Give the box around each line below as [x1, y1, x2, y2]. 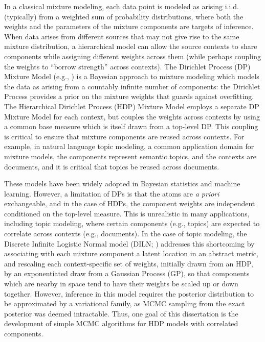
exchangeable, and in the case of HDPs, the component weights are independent [4, 198, 255, 209]
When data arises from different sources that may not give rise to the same [4, 31, 239, 41]
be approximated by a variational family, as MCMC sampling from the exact [4, 298, 245, 309]
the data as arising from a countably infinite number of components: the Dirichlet [4, 81, 260, 91]
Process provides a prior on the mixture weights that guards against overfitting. [4, 91, 254, 102]
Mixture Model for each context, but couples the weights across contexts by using [4, 111, 260, 121]
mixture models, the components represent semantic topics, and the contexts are [4, 151, 256, 161]
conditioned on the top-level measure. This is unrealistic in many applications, [4, 208, 250, 218]
